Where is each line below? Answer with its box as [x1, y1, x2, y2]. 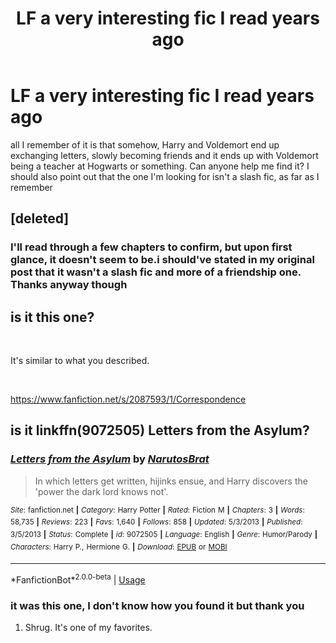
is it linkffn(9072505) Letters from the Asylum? [10, 422, 310, 439]
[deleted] [10, 210, 70, 227]
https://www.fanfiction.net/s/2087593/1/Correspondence [10, 393, 247, 406]
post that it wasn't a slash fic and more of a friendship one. [10, 265, 302, 279]
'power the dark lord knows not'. [34, 485, 169, 497]
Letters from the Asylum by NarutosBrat [10, 452, 210, 466]
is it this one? [10, 308, 95, 326]
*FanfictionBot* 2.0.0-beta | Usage [10, 572, 146, 586]
